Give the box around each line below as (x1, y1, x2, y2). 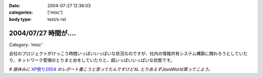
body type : (9, 16, 32, 22)
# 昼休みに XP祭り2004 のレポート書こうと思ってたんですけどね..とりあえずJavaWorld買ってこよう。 (9, 66, 213, 72)
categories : (9, 10, 33, 16)
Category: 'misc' (9, 42, 42, 47)
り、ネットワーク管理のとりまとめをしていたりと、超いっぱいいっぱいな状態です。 (9, 57, 175, 63)
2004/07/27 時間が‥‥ (9, 29, 76, 37)
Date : (9, 3, 20, 8)
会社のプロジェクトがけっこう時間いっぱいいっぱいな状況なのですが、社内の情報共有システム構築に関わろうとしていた (9, 51, 248, 57)
